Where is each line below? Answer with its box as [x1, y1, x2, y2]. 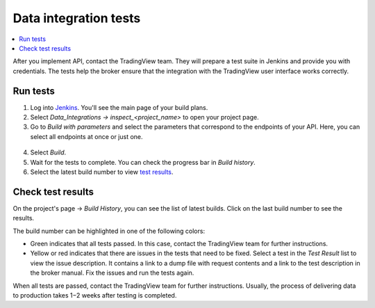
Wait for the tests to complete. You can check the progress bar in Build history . [30, 158, 256, 166]
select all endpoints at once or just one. [30, 132, 143, 140]
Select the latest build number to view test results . [30, 168, 174, 176]
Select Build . [30, 148, 67, 156]
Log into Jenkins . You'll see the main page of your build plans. [30, 103, 208, 111]
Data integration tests [12, 10, 141, 26]
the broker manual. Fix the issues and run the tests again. [30, 268, 194, 277]
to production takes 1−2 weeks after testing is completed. [12, 291, 177, 299]
